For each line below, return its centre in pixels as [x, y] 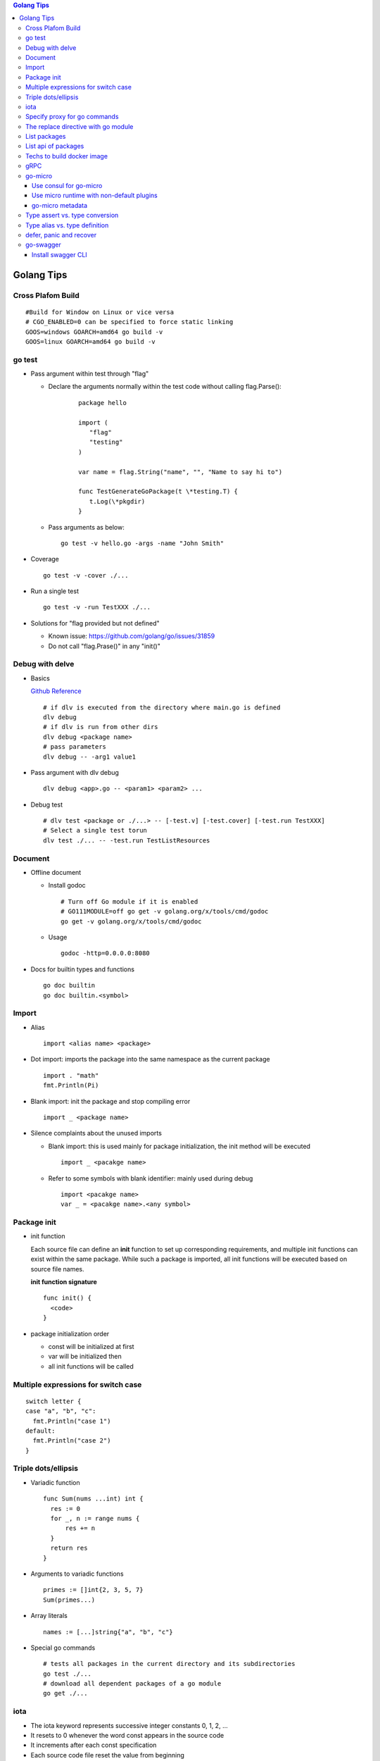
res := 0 [65, 1508]
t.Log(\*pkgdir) [117, 501]
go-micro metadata [60, 205]
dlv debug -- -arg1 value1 [90, 757]
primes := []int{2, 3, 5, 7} [93, 1590]
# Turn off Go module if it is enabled [129, 901]
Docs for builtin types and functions [83, 969]
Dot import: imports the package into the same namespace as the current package [150, 1059]
